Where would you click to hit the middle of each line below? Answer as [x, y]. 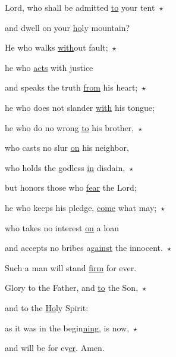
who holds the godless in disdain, [65, 167]
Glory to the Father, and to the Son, [72, 288]
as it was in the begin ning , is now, [67, 327]
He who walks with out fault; [56, 47]
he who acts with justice [49, 67]
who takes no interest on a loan [62, 227]
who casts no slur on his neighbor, [67, 148]
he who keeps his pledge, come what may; [81, 207]
